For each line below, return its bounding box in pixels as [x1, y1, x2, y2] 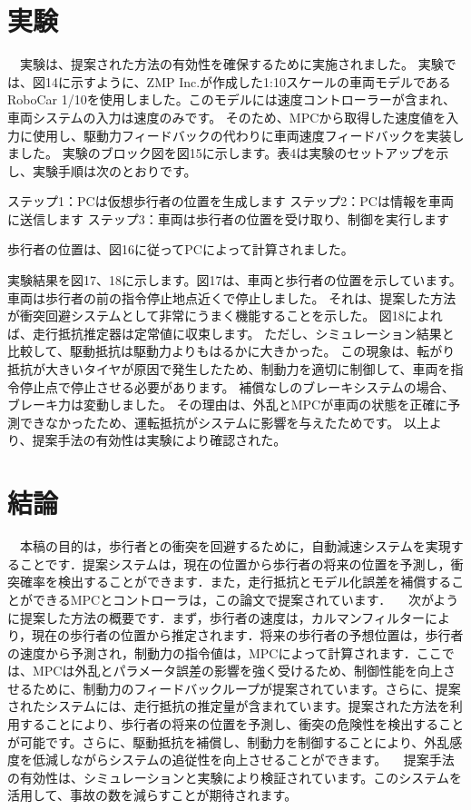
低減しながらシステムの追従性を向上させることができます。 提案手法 [32, 750, 455, 769]
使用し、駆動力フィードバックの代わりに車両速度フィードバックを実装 [32, 125, 452, 144]
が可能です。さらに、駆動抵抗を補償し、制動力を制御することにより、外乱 [7, 732, 450, 751]
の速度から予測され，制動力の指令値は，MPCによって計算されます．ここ [7, 643, 442, 662]
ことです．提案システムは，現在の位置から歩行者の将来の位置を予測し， [19, 554, 451, 573]
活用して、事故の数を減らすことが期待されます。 [7, 785, 298, 805]
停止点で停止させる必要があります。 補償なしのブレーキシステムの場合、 [19, 377, 455, 396]
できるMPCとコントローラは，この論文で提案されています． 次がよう [32, 589, 459, 608]
